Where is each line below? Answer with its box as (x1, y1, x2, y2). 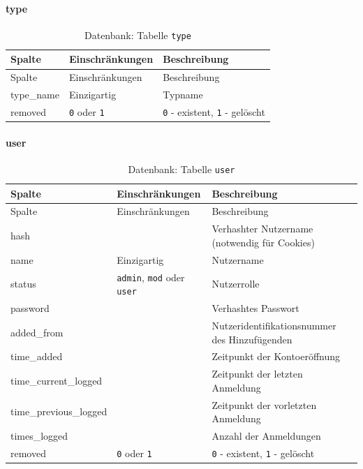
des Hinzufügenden (212, 332, 292, 346)
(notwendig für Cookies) (212, 234, 315, 249)
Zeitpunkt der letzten (212, 366, 303, 381)
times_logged (10, 429, 68, 443)
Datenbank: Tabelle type (84, 27, 191, 42)
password (10, 301, 50, 315)
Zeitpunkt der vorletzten (212, 397, 317, 412)
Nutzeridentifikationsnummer (212, 318, 336, 332)
